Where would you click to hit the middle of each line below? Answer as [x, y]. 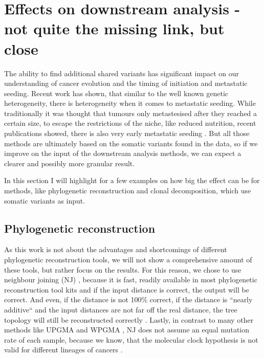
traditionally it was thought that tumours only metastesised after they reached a [131, 113]
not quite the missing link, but [114, 28]
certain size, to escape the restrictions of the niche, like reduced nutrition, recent [130, 123]
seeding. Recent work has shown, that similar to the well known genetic [116, 93]
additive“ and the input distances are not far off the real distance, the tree [121, 309]
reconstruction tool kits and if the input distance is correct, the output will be [127, 289]
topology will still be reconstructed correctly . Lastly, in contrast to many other [129, 319]
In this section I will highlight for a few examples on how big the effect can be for [132, 180]
